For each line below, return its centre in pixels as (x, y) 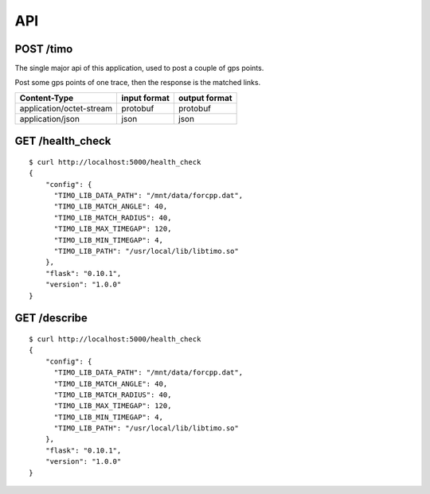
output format (205, 98)
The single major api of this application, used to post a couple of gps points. (139, 68)
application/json (49, 119)
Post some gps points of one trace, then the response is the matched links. (138, 83)
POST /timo (44, 49)
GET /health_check (63, 141)
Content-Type (47, 98)
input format (146, 98)
